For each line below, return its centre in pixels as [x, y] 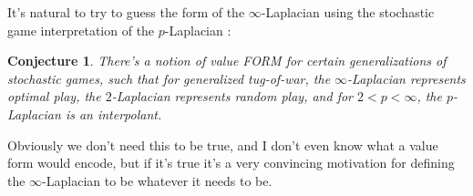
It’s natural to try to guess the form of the [126, 12]
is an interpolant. [113, 113]
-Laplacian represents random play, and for [232, 96]
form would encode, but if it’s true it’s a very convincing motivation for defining [231, 163]
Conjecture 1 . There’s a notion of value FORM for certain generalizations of [227, 61]
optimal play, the [54, 96]
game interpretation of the [81, 30]
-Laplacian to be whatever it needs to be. [157, 180]
